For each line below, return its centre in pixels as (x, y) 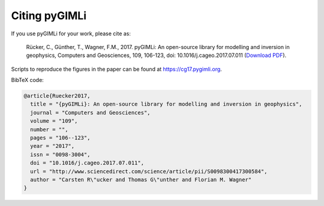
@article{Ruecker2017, (57, 96)
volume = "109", (54, 121)
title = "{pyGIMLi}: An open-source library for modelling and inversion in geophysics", (166, 104)
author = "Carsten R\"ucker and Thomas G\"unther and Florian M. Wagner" (141, 180)
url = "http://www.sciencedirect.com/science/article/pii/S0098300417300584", (149, 171)
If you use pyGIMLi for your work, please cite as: (71, 34)
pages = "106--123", (60, 138)
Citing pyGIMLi (49, 16)
